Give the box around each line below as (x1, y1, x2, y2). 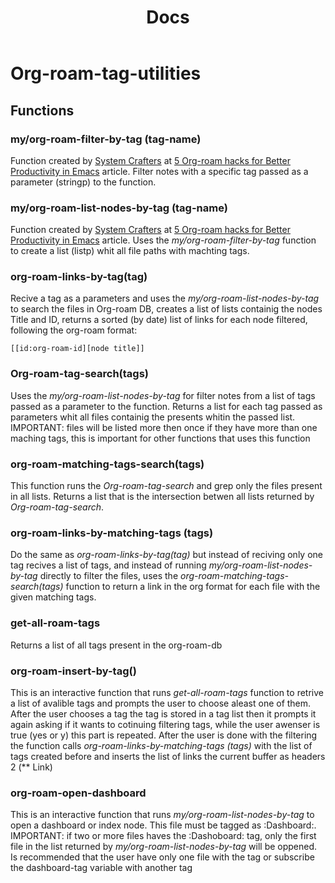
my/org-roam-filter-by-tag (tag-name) (10, 132, 202, 146)
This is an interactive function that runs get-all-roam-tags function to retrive (10, 686, 324, 698)
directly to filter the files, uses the (39, 570, 179, 582)
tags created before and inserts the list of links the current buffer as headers (10, 750, 326, 762)
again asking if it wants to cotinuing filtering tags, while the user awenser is (10, 718, 321, 730)
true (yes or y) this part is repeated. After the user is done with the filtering (10, 729, 318, 741)
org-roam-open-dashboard (10, 786, 147, 800)
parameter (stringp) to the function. (10, 176, 157, 188)
